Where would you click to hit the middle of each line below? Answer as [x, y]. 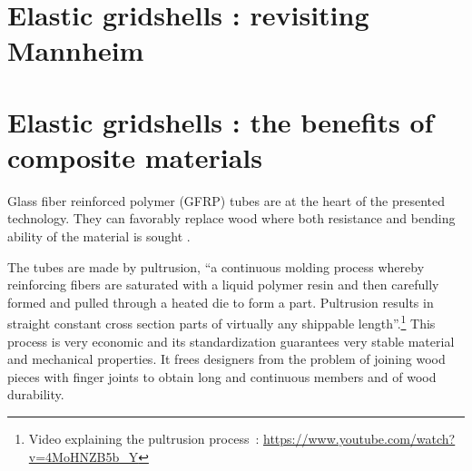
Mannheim [76, 50]
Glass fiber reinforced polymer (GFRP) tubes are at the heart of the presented [226, 200]
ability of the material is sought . [99, 236]
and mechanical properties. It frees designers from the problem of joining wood [226, 359]
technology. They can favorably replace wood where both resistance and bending [231, 218]
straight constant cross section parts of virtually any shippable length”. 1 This [221, 322]
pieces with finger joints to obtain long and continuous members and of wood [222, 376]
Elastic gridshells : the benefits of [221, 121]
